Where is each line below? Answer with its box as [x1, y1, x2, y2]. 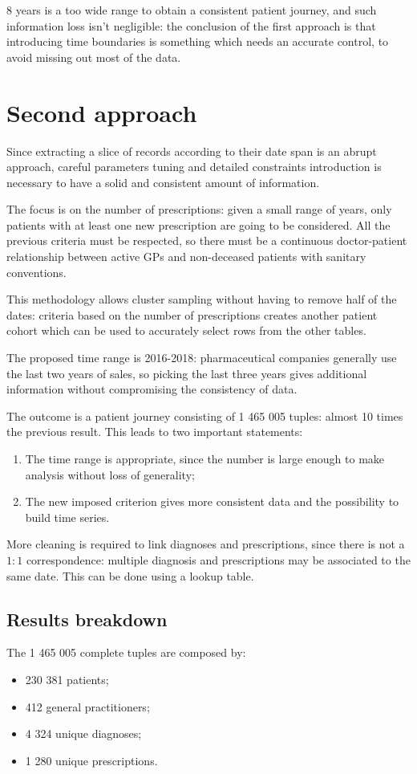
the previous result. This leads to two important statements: [6, 423, 303, 440]
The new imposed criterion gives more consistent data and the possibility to [25, 493, 399, 510]
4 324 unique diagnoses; [25, 725, 142, 742]
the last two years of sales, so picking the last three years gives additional [6, 365, 367, 381]
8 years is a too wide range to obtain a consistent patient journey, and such [6, 2, 377, 18]
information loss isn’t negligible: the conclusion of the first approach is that [6, 17, 376, 34]
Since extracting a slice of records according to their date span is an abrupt [6, 142, 377, 159]
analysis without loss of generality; [25, 466, 195, 483]
